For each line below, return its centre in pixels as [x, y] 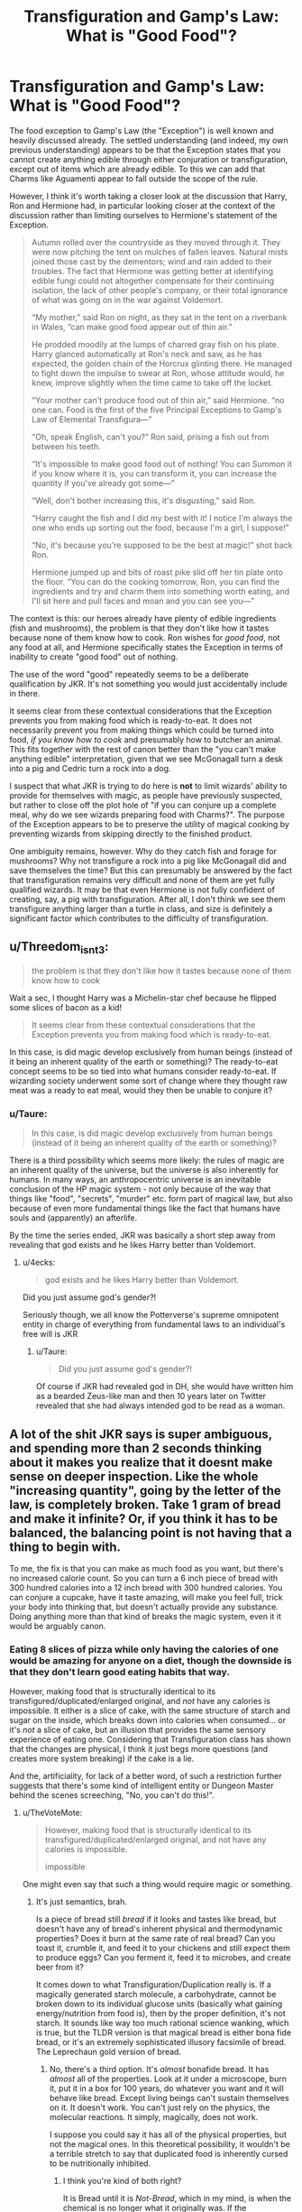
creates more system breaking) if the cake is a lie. [102, 1759]
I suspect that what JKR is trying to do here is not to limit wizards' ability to [148, 786]
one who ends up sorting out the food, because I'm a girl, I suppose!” [160, 527]
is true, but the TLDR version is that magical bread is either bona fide [163, 2032]
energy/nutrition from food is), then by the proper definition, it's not [160, 2014]
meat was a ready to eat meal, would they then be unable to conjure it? [141, 1090]
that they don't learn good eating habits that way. [119, 1672]
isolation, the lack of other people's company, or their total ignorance [160, 290]
